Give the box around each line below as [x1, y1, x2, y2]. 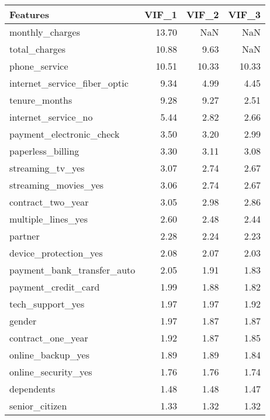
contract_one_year [9, 331, 88, 344]
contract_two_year [9, 195, 89, 209]
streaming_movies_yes [9, 178, 104, 192]
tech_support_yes [9, 297, 85, 310]
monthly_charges [9, 25, 81, 39]
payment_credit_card [9, 280, 100, 293]
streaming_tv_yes [9, 161, 85, 175]
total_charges [9, 42, 66, 56]
